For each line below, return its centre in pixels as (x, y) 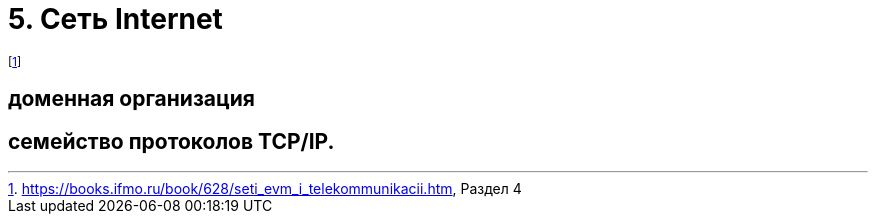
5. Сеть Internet (115, 19)
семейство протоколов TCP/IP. (171, 141)
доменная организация (131, 99)
